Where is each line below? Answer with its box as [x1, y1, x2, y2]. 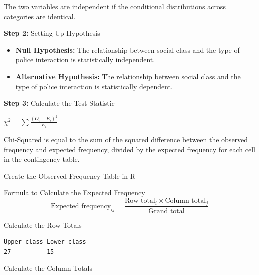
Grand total [148, 207, 185, 215]
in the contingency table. [4, 154, 80, 164]
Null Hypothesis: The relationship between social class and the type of [15, 44, 240, 55]
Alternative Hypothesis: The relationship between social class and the [15, 71, 241, 81]
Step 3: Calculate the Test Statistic [4, 98, 115, 108]
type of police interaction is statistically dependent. [15, 81, 173, 91]
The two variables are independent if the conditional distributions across [4, 1, 226, 11]
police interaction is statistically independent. [15, 54, 155, 65]
